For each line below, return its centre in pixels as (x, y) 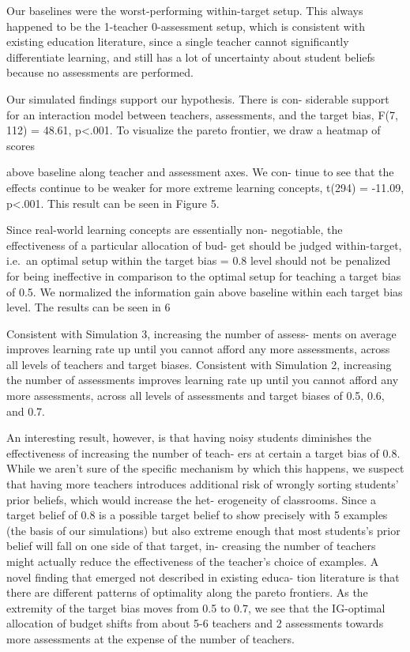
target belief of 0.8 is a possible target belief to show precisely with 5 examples (197, 515)
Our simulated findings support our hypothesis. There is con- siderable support (198, 98)
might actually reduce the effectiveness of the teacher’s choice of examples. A (193, 561)
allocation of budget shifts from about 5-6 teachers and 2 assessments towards (195, 623)
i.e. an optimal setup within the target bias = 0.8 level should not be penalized (199, 260)
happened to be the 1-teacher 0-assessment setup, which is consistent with (186, 26)
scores (21, 145)
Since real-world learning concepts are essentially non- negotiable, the (175, 230)
